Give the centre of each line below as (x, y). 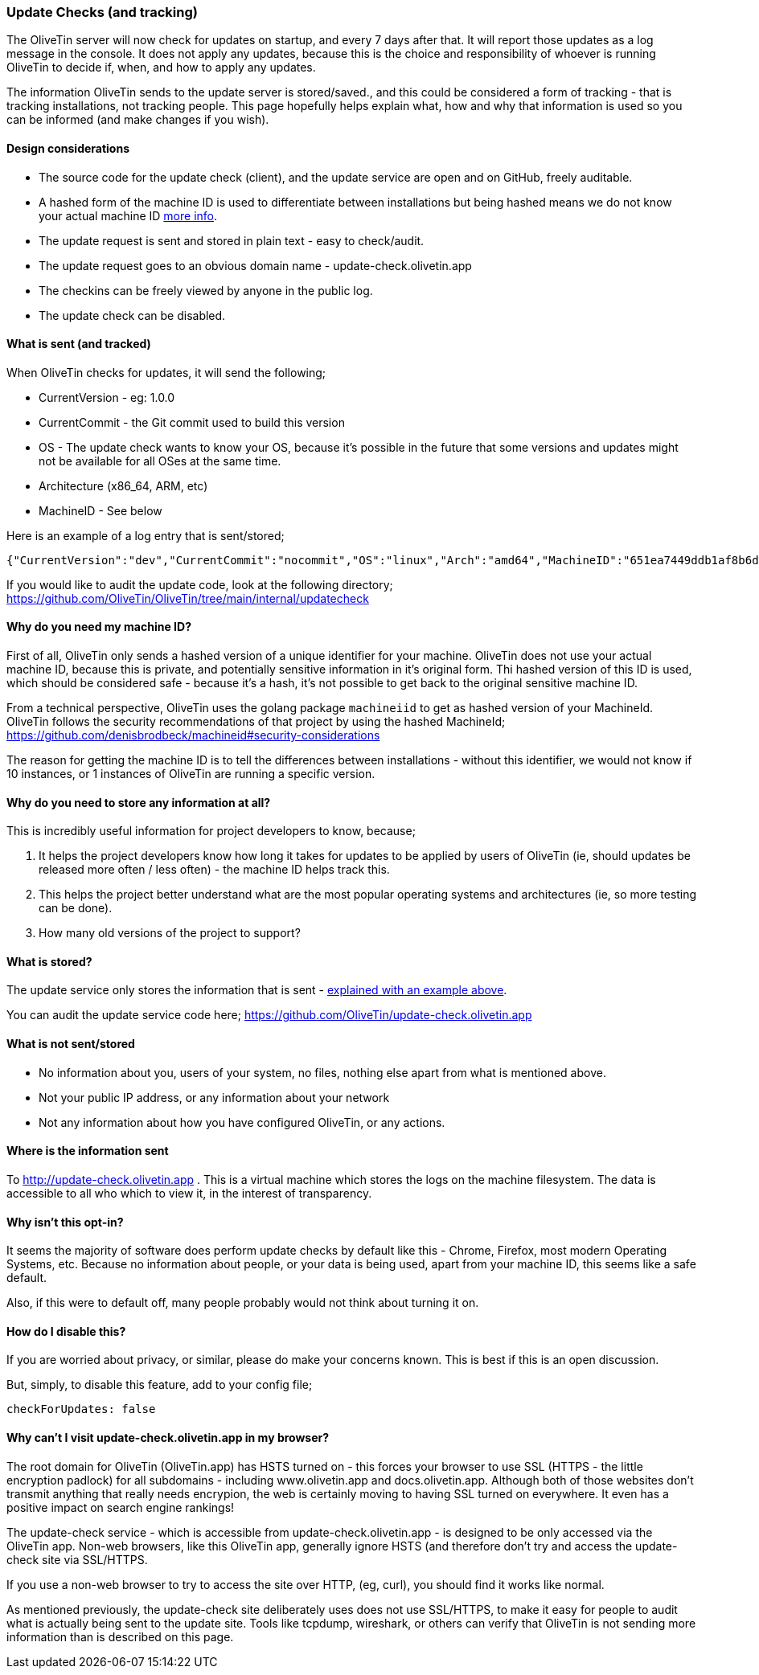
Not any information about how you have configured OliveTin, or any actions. (242, 1122)
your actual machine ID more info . (128, 215)
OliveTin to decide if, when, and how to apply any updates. (161, 68)
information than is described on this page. (120, 1636)
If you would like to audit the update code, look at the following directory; (200, 584)
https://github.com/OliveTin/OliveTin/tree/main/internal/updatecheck (188, 598)
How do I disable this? (66, 1331)
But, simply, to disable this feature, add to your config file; (160, 1385)
